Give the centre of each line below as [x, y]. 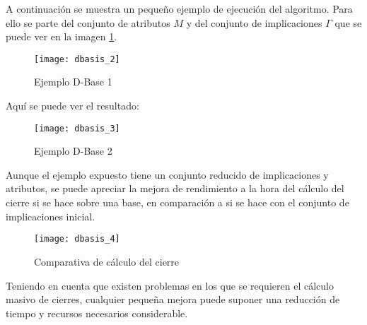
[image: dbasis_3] [77, 128]
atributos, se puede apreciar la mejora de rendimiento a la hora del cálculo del [175, 188]
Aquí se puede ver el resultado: [72, 106]
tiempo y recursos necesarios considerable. [97, 313]
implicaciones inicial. [51, 216]
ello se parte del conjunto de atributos [88, 22]
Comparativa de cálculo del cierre [107, 261]
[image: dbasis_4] [77, 239]
